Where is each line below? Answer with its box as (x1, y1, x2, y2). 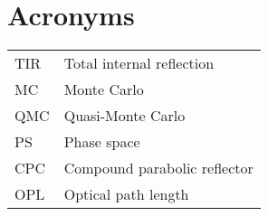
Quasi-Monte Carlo (63, 105, 186, 127)
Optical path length (63, 183, 189, 205)
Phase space (63, 131, 140, 153)
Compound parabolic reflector (63, 157, 254, 179)
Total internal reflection (63, 52, 215, 74)
